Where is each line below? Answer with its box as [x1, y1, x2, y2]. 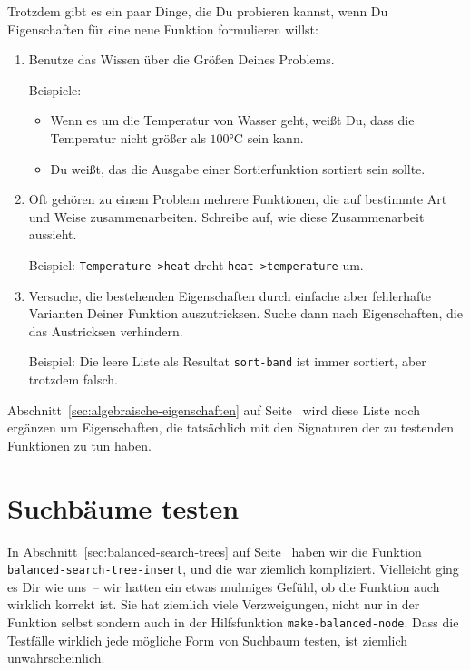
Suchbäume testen [7, 489, 240, 526]
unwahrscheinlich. [7, 648, 105, 667]
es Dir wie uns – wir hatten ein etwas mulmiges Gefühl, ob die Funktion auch [7, 577, 440, 596]
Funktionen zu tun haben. [7, 435, 152, 454]
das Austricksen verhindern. [28, 321, 183, 340]
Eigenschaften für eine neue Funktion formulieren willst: [7, 19, 318, 38]
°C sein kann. [229, 128, 304, 147]
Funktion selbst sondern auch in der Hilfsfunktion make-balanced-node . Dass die [7, 612, 459, 631]
